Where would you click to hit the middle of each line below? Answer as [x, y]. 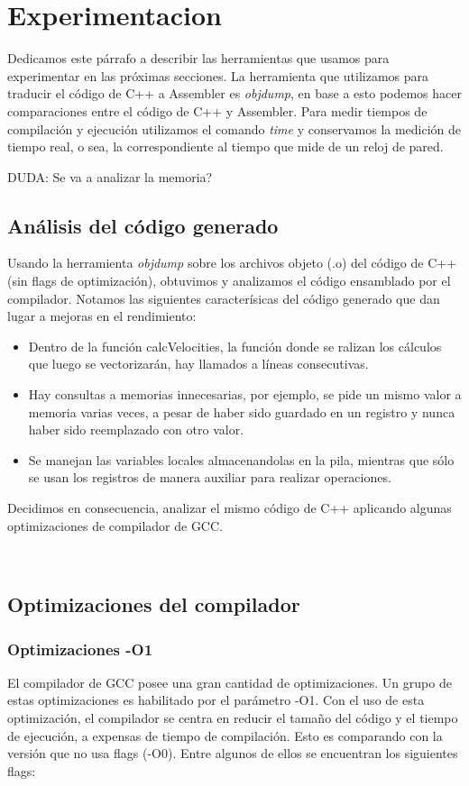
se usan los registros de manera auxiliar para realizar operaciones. [210, 477]
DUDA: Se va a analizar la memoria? [110, 176]
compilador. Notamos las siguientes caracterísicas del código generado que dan [224, 298]
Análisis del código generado [143, 225]
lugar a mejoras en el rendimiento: [102, 316]
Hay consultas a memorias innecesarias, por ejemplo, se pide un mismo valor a [245, 394]
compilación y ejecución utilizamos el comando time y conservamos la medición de [234, 128]
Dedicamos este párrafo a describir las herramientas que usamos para [198, 58]
